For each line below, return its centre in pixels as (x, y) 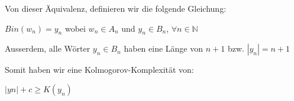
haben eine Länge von (164, 48)
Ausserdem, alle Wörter (48, 48)
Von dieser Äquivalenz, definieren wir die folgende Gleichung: (116, 8)
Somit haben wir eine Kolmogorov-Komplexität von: (99, 70)
